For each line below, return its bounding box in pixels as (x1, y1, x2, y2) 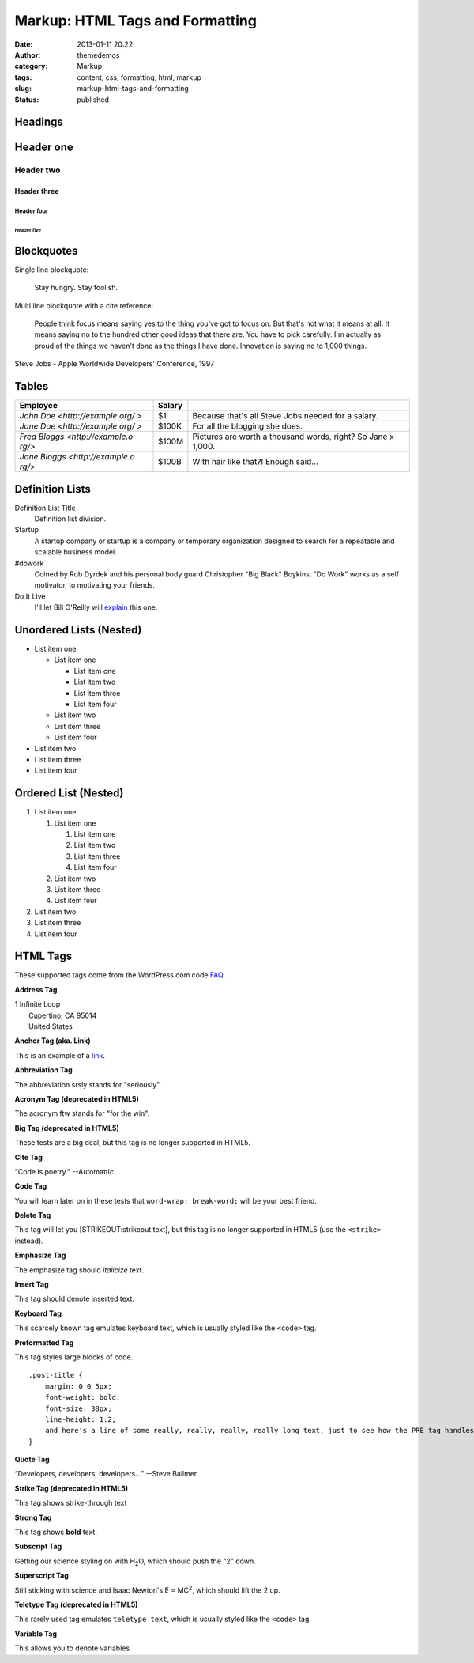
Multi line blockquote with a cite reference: (14, 300, 154, 310)
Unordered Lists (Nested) (14, 623, 142, 637)
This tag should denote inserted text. (14, 1294, 134, 1304)
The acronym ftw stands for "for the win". (14, 1109, 150, 1118)
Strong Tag (14, 1513, 52, 1522)
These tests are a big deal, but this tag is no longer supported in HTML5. (14, 1138, 250, 1147)
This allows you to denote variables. (14, 1643, 132, 1653)
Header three (14, 187, 59, 196)
